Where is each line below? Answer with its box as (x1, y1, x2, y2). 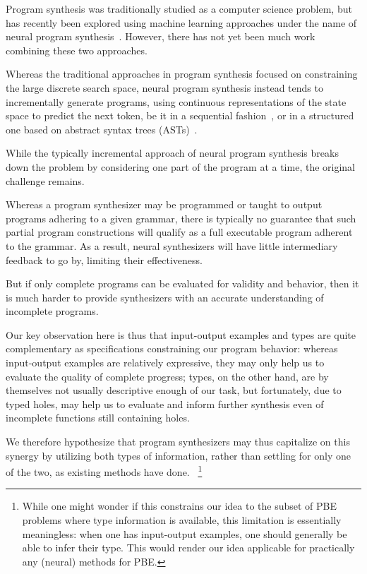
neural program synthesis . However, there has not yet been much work (6, 29, 315, 44)
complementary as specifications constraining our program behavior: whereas (6, 341, 338, 356)
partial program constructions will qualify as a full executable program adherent (6, 225, 353, 239)
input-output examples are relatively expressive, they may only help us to (6, 355, 325, 370)
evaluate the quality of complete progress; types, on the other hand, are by (6, 369, 329, 383)
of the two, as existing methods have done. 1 (6, 462, 203, 479)
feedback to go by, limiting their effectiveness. (6, 252, 203, 267)
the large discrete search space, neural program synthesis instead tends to (6, 80, 323, 95)
